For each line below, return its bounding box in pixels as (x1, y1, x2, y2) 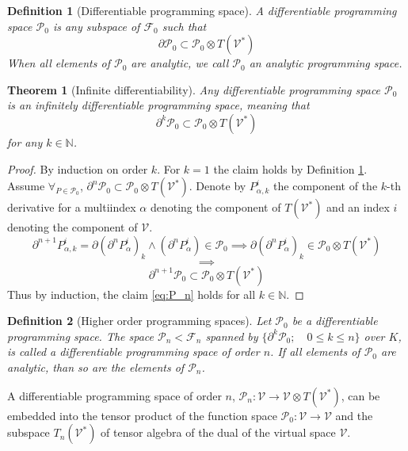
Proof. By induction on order (7, 160, 148, 177)
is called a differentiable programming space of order (7, 343, 260, 360)
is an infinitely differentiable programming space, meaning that (7, 97, 310, 113)
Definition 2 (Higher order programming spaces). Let (7, 312, 272, 329)
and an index (326, 199, 390, 216)
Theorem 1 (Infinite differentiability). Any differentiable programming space (7, 81, 381, 97)
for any (7, 133, 43, 150)
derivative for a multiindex (7, 199, 136, 216)
